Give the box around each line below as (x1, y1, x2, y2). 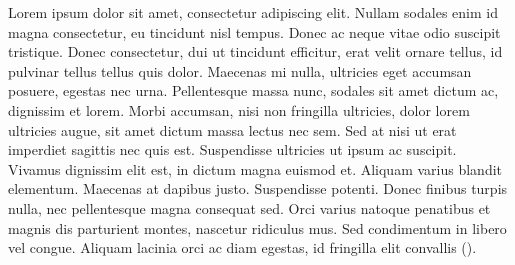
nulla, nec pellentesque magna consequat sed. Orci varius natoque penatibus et (8, 197, 491, 218)
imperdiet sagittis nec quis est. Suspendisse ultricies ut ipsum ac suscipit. (8, 139, 457, 160)
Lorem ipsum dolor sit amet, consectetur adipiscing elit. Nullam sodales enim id (8, 2, 498, 22)
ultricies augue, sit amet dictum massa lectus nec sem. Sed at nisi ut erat (8, 119, 457, 140)
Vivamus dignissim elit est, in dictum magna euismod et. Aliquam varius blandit (8, 158, 503, 179)
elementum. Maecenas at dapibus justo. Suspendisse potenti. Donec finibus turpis (8, 178, 508, 199)
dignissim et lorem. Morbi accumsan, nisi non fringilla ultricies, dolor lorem (8, 99, 470, 120)
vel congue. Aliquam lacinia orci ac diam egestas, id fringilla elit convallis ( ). (8, 237, 477, 258)
